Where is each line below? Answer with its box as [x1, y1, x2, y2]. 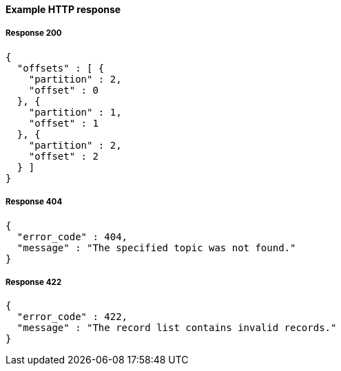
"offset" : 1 [28, 117, 99, 129]
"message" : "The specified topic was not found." [17, 242, 296, 253]
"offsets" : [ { [17, 62, 105, 74]
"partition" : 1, [28, 106, 122, 118]
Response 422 [6, 277, 62, 287]
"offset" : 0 [28, 84, 99, 96]
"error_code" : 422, [17, 311, 128, 323]
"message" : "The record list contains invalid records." [17, 322, 337, 334]
